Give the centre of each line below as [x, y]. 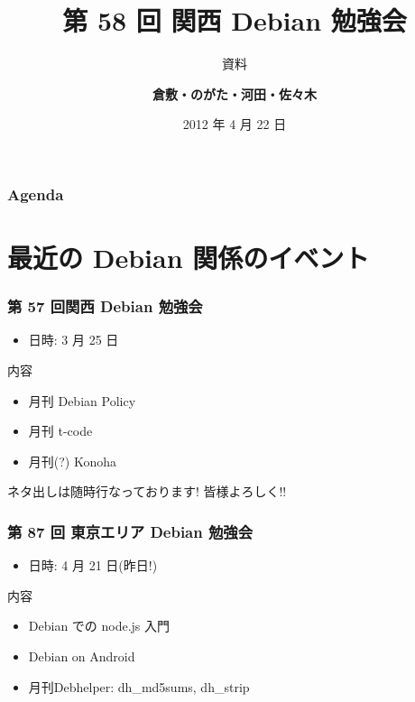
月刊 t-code [60, 431]
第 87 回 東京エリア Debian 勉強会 [130, 531]
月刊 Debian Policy [82, 400]
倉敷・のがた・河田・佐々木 [235, 93]
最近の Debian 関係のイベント [189, 258]
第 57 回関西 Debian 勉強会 [105, 306]
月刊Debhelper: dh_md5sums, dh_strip [139, 686]
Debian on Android [82, 656]
